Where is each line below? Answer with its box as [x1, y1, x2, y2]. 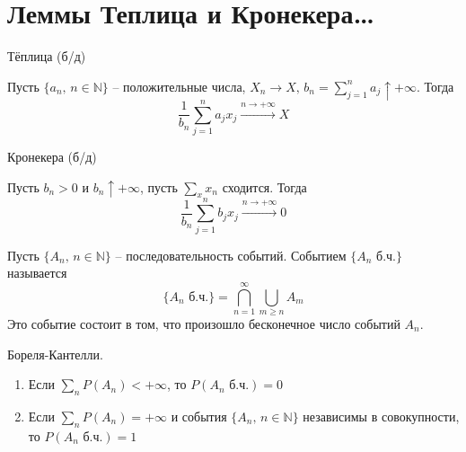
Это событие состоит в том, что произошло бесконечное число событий [7, 314, 400, 332]
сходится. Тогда [222, 177, 307, 196]
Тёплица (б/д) [7, 47, 86, 66]
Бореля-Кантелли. [7, 344, 103, 363]
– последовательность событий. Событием [115, 245, 347, 264]
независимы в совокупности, [303, 406, 460, 425]
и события [171, 406, 227, 425]
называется [7, 263, 67, 282]
